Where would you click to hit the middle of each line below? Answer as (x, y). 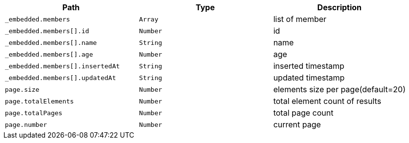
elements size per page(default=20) (339, 89)
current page (297, 124)
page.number (26, 124)
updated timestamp (309, 78)
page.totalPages (34, 113)
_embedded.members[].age (49, 54)
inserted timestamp (309, 66)
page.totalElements (39, 101)
